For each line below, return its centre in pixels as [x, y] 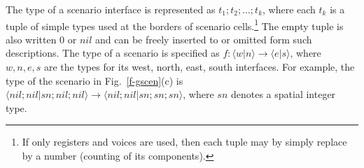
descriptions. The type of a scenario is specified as [113, 53]
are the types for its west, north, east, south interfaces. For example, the [199, 67]
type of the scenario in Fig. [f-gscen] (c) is [94, 80]
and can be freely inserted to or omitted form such [204, 39]
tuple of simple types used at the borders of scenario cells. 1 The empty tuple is [175, 24]
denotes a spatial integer [283, 94]
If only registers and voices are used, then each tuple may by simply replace [184, 142]
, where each [289, 9]
